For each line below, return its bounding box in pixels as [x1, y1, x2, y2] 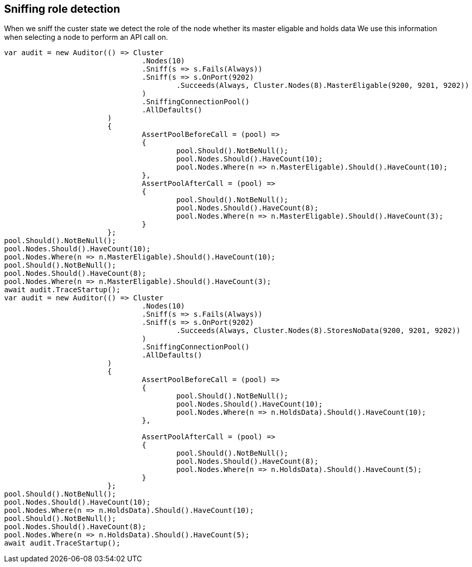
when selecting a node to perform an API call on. [4, 33, 168, 42]
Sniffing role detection [4, 3, 121, 15]
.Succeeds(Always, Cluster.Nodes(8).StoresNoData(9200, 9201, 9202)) [176, 326, 461, 335]
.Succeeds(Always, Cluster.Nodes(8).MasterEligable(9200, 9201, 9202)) [176, 81, 469, 90]
